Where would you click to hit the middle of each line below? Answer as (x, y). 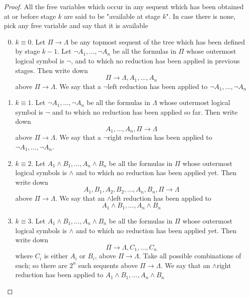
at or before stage (30, 16)
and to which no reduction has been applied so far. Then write (145, 112)
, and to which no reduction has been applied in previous (155, 60)
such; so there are (41, 265)
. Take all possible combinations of (190, 256)
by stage (28, 51)
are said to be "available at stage (112, 16)
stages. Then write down (51, 70)
